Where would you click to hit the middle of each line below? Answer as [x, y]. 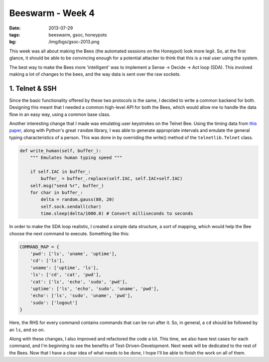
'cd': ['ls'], [47, 261]
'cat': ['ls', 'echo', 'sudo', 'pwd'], [79, 282]
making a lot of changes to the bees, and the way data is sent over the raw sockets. [95, 74]
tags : [15, 34]
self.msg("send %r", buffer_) [67, 185]
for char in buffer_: [57, 193]
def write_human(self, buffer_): [61, 151]
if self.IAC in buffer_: [61, 172]
